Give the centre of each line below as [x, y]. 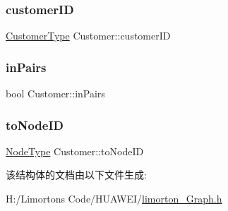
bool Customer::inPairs [55, 94]
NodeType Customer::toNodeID [75, 151]
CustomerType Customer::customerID [88, 36]
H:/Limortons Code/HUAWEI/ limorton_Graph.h [114, 199]
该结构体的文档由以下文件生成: [76, 175]
